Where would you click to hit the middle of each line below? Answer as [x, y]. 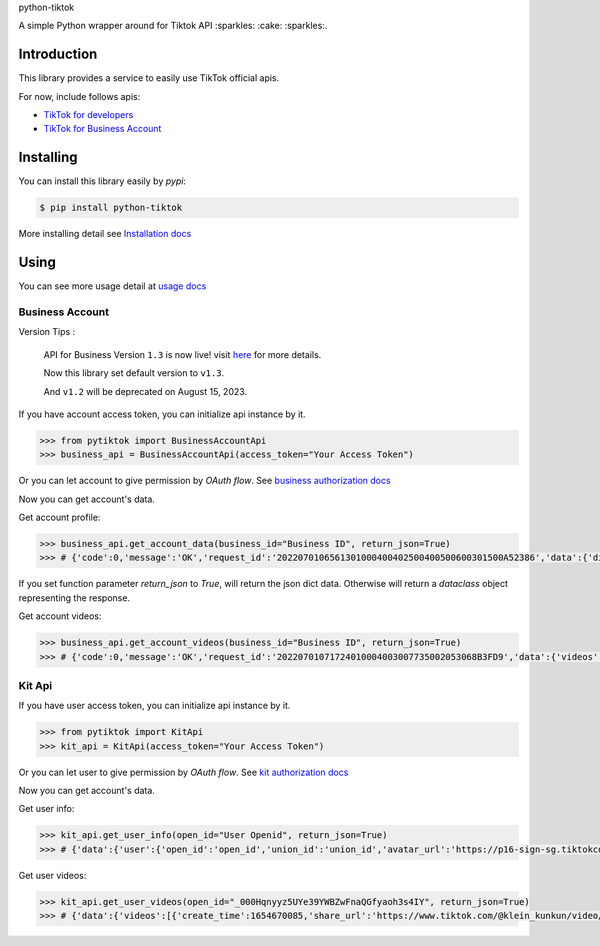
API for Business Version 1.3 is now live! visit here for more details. [182, 354]
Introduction [58, 54]
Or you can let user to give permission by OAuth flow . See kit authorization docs [183, 772]
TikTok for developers [88, 115]
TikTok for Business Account [102, 129]
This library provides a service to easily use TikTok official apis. [149, 78]
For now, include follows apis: [79, 96]
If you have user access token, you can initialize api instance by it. [154, 706]
